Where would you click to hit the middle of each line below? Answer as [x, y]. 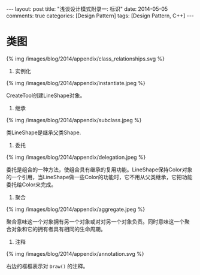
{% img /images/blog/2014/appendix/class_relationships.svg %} [86, 59]
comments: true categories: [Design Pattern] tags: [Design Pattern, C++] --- [100, 16]
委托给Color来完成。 [31, 185]
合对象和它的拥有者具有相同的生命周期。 [56, 229]
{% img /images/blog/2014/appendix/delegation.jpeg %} [76, 157]
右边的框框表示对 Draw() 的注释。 [47, 266]
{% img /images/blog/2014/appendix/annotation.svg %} [75, 253]
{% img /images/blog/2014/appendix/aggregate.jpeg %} [76, 209]
